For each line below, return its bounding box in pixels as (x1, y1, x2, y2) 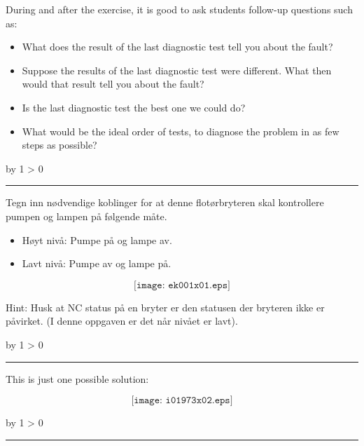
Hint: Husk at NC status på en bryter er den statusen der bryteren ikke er (6, 299, 325, 314)
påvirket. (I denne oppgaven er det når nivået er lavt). (6, 313, 238, 328)
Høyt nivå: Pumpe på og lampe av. (22, 232, 172, 247)
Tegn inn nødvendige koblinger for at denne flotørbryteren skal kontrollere (6, 195, 324, 210)
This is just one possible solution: (6, 371, 149, 386)
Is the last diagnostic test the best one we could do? (22, 100, 246, 114)
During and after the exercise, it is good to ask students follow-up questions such (6, 2, 353, 16)
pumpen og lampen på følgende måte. (6, 208, 167, 223)
